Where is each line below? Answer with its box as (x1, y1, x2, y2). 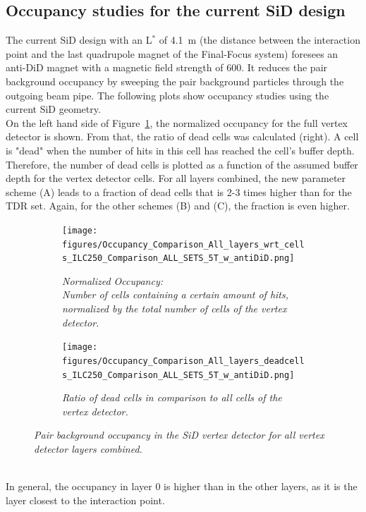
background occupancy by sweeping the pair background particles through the (6, 73, 344, 88)
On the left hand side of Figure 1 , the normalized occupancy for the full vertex (6, 115, 348, 130)
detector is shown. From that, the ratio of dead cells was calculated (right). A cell (6, 129, 359, 144)
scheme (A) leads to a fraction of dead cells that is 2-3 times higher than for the (6, 184, 352, 199)
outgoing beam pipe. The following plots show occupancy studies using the (6, 87, 329, 102)
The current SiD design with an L (6, 32, 152, 47)
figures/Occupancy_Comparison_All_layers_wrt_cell (62, 239, 305, 250)
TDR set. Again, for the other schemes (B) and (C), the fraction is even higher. (6, 198, 350, 213)
